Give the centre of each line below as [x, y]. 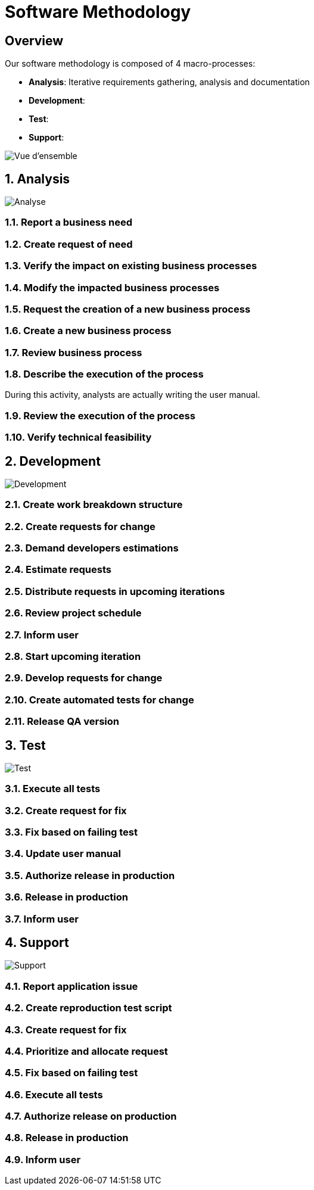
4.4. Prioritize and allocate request [86, 1051]
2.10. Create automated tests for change [100, 700]
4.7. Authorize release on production [91, 1116]
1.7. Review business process [74, 352]
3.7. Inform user [42, 919]
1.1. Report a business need [69, 222]
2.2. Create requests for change [80, 526]
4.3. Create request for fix [66, 1029]
